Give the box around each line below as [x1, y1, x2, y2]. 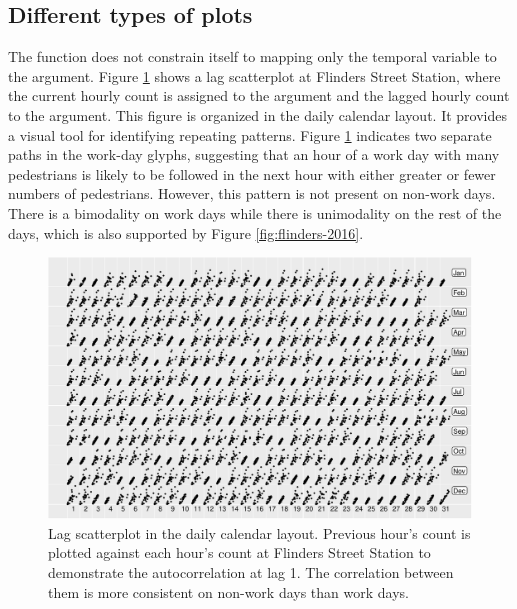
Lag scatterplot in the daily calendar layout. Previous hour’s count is [48, 522, 471, 543]
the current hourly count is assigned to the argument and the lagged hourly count [8, 85, 510, 106]
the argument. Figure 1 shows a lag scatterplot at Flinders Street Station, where [8, 65, 501, 86]
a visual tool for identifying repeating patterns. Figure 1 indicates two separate [8, 124, 492, 145]
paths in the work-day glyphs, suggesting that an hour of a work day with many [8, 144, 500, 165]
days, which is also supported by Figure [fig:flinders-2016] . [8, 222, 364, 243]
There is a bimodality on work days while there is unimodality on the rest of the [8, 202, 502, 223]
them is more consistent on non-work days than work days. [48, 581, 409, 602]
